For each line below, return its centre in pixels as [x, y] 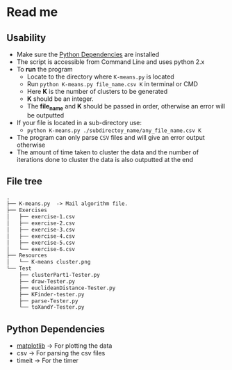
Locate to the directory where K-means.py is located [100, 77]
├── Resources [27, 256]
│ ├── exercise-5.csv [41, 243]
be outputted [45, 115]
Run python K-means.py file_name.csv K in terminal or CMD [113, 84]
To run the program [45, 69]
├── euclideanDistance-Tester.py [67, 288]
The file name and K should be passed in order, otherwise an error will [126, 107]
